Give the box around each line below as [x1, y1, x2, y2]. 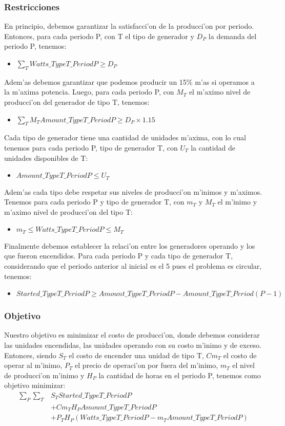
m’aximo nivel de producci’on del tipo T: [4, 206, 133, 217]
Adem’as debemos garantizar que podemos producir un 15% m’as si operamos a [4, 76, 255, 87]
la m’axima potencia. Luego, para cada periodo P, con [4, 86, 174, 97]
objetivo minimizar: [4, 380, 66, 391]
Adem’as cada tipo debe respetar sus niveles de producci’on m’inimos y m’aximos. [4, 186, 262, 197]
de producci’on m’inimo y [4, 369, 85, 380]
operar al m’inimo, [4, 360, 63, 371]
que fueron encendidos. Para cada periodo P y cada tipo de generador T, [4, 250, 233, 261]
